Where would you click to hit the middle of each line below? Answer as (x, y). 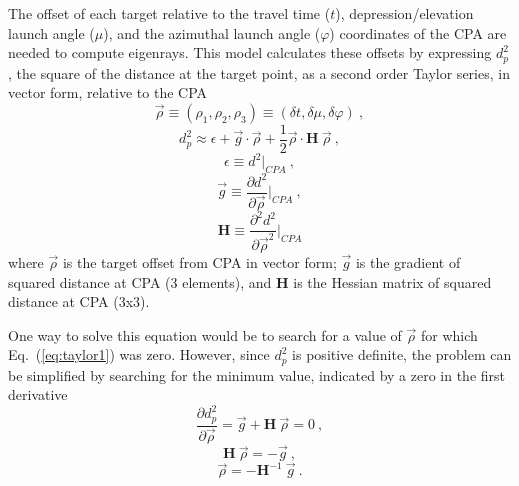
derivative (38, 394)
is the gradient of (408, 261)
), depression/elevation (404, 13)
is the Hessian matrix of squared (392, 281)
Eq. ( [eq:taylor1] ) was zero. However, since (139, 354)
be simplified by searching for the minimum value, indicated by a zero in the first (256, 374)
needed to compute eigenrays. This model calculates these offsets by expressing (250, 52)
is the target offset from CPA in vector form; (199, 261)
